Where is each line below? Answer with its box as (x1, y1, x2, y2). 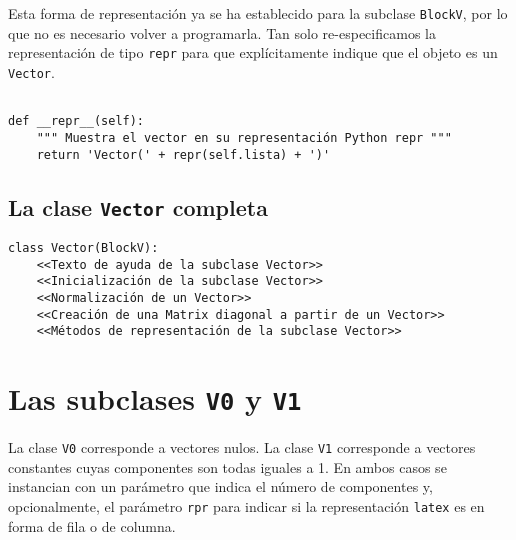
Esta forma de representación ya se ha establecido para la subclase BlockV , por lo (8, 3, 508, 23)
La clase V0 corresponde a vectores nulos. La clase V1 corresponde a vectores (8, 437, 476, 458)
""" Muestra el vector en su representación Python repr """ (36, 130, 452, 145)
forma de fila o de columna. (8, 515, 176, 536)
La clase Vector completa (8, 191, 268, 222)
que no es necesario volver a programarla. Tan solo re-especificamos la (8, 22, 436, 43)
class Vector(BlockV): (8, 240, 159, 255)
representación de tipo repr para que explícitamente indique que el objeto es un (8, 42, 498, 63)
